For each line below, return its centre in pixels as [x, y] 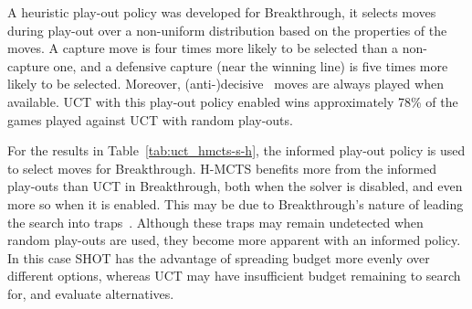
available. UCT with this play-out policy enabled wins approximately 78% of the [233, 101]
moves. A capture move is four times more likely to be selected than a [203, 48]
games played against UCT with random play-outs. [150, 119]
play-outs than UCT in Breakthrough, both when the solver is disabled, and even [235, 186]
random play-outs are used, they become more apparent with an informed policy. [234, 240]
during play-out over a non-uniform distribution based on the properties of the [227, 30]
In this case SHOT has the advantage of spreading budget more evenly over [219, 257]
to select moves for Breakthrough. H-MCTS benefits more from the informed [222, 168]
